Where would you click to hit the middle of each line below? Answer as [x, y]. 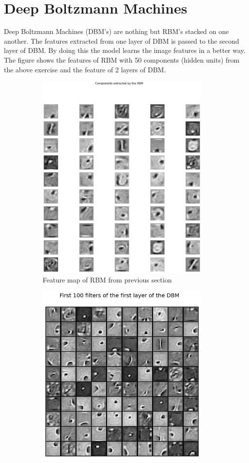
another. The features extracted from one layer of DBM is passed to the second [122, 41]
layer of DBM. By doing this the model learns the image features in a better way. [125, 50]
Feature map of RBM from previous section [107, 279]
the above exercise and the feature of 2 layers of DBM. [85, 69]
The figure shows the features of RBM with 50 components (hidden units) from [122, 59]
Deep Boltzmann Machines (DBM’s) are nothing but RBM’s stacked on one [117, 31]
